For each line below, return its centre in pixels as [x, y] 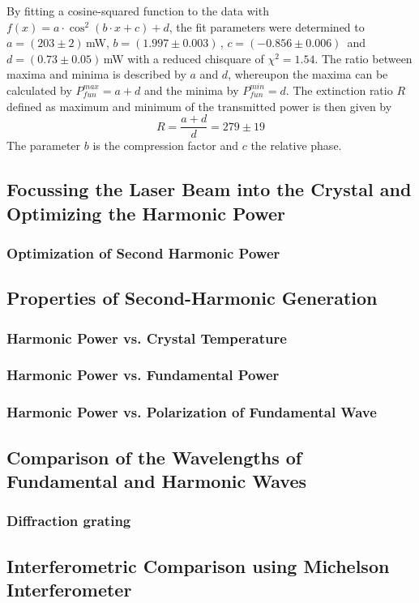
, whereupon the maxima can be [308, 74]
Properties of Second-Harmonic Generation [192, 298]
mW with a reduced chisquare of [184, 58]
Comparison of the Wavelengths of [154, 457]
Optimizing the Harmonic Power [146, 213]
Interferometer [69, 589]
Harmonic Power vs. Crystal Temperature [147, 338]
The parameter [44, 145]
